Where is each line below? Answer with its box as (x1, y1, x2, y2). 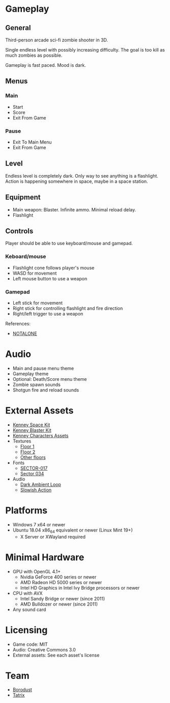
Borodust (12, 687, 32, 693)
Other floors (20, 454, 46, 460)
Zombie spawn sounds (12, 381, 61, 387)
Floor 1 (20, 443, 35, 449)
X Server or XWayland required (20, 534, 86, 540)
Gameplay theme (12, 371, 49, 377)
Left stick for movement (12, 300, 63, 306)
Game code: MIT (12, 641, 48, 647)
